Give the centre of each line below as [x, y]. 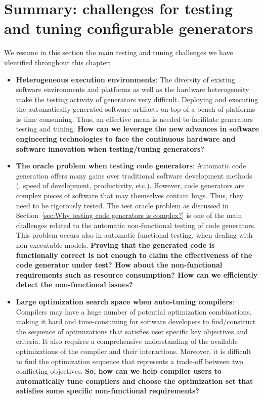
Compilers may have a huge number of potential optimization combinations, [134, 311]
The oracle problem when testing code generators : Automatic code [131, 166]
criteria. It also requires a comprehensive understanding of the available [127, 341]
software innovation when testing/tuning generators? [110, 148]
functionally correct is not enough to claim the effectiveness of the [134, 255]
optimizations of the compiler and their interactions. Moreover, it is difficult [134, 351]
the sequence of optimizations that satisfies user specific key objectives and [132, 331]
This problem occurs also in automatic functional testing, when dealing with [134, 235]
